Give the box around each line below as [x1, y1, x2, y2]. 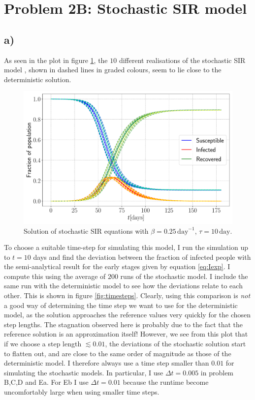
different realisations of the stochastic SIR [119, 55, 246, 65]
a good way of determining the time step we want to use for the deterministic [4, 300, 238, 310]
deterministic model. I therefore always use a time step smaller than [4, 358, 209, 368]
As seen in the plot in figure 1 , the [4, 55, 108, 65]
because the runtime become [123, 377, 209, 387]
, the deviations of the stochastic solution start [105, 338, 246, 349]
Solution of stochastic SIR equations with [24, 225, 149, 236]
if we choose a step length [4, 338, 82, 349]
